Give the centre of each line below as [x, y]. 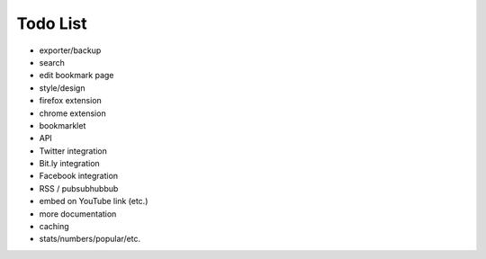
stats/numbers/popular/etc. [90, 239]
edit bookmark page [76, 76]
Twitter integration [73, 151]
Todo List [52, 23]
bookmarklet [63, 125]
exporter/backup [70, 50]
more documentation [78, 214]
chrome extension [73, 113]
